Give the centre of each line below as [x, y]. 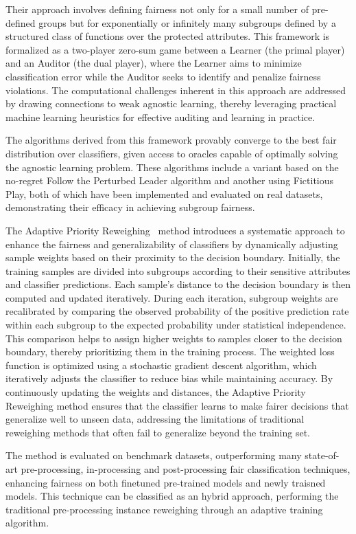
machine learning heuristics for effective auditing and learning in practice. [161, 116]
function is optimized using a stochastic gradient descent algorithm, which [161, 365]
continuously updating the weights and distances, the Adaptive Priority [156, 392]
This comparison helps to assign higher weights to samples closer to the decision [174, 338]
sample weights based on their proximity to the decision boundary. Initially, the [173, 257]
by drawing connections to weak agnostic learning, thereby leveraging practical [171, 103]
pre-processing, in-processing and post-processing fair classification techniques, [186, 469]
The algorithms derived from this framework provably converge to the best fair [171, 140]
